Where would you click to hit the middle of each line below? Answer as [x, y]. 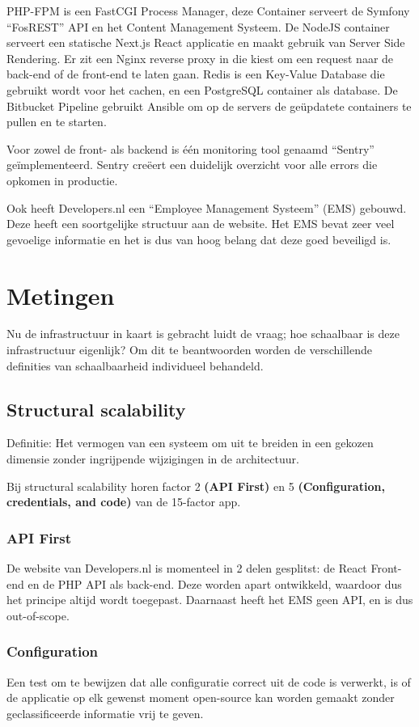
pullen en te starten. [57, 122]
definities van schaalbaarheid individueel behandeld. [135, 365]
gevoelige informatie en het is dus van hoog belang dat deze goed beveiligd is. [199, 239]
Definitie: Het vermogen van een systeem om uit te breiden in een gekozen [190, 443]
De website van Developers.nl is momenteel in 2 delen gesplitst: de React [187, 568]
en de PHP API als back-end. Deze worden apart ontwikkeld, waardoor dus [215, 583]
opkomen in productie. [62, 180]
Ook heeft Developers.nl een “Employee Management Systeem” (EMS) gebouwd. [207, 207]
